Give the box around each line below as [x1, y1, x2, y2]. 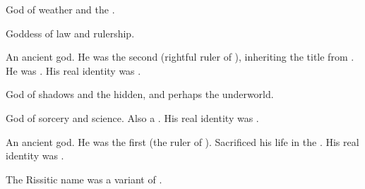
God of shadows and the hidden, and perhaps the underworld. [6, 87, 274, 102]
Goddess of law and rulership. [6, 25, 135, 40]
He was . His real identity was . [6, 63, 141, 78]
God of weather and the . [6, 2, 115, 16]
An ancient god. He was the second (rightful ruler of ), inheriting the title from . [6, 49, 354, 64]
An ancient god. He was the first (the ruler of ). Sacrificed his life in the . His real [6, 134, 359, 149]
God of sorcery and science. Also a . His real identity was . [6, 110, 259, 125]
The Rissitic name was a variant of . [6, 171, 162, 186]
